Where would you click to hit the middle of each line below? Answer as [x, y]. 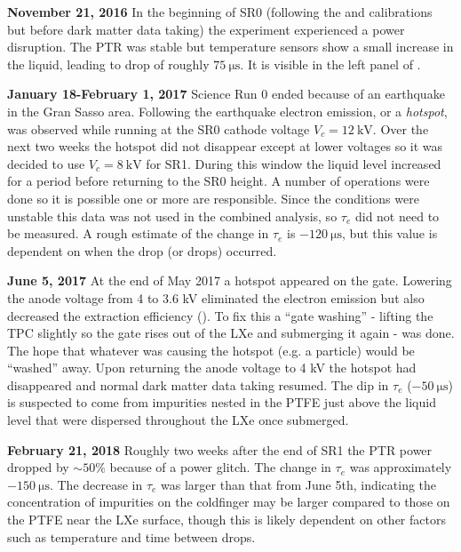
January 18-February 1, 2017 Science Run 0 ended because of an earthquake [226, 94]
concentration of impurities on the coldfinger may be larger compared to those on [229, 502]
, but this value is [390, 233]
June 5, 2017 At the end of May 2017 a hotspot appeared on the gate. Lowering [230, 280]
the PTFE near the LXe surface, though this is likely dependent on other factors [227, 520]
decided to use [46, 163]
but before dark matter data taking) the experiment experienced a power [206, 29]
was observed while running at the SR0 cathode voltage [159, 128]
